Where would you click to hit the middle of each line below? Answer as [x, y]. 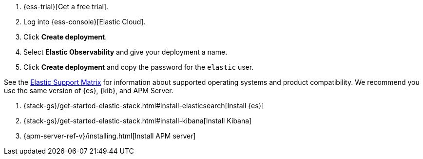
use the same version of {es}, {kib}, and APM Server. [89, 90]
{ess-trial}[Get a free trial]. [66, 7]
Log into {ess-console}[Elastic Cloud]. [85, 22]
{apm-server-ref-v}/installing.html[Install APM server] [110, 136]
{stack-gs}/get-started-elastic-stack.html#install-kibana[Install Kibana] [138, 121]
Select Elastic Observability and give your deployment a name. [125, 52]
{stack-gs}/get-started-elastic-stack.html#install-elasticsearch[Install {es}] [144, 106]
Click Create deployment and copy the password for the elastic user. [139, 67]
